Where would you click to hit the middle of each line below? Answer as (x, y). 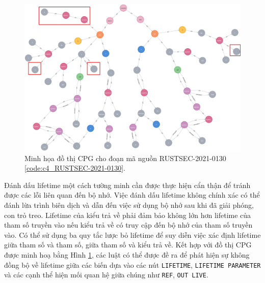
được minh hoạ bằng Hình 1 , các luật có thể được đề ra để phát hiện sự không (127, 254)
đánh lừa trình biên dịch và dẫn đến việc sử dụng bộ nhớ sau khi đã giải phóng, (129, 205)
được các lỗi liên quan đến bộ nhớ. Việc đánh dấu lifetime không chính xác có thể (132, 195)
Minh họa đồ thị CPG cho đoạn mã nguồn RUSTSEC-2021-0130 (125, 158)
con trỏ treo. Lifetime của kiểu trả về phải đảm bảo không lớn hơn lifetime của (128, 215)
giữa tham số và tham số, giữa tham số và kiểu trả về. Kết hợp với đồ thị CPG (128, 245)
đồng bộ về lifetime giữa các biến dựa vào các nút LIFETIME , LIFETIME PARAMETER (132, 264)
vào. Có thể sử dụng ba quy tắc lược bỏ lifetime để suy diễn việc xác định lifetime (132, 234)
